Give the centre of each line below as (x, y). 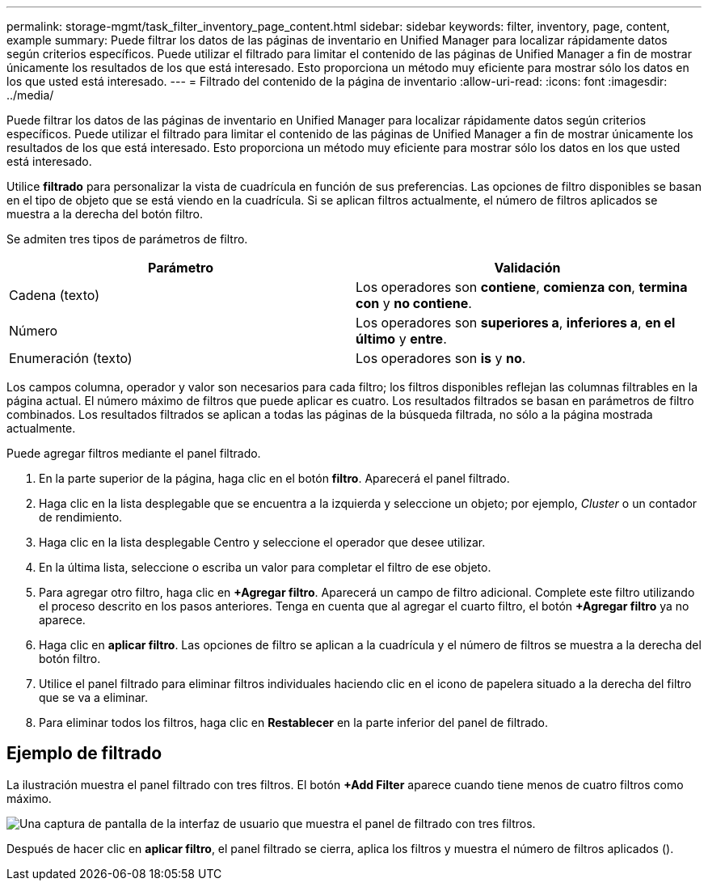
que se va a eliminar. (93, 697)
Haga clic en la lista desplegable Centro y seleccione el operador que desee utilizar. (262, 542)
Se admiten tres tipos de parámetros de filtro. (127, 239)
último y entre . (401, 339)
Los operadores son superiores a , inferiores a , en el (516, 323)
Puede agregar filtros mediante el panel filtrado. (134, 453)
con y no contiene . (414, 303)
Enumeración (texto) (71, 358)
